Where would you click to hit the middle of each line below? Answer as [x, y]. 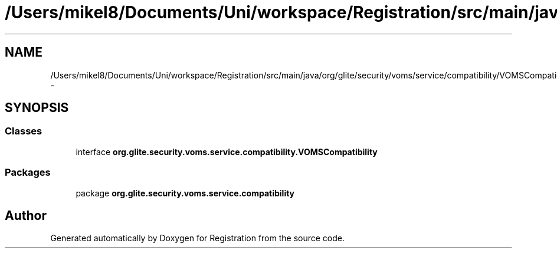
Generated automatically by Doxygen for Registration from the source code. [198, 238]
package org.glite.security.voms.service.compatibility [185, 193]
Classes [24, 131]
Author [26, 215]
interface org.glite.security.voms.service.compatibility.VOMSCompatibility [227, 152]
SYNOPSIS [37, 108]
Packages [28, 172]
